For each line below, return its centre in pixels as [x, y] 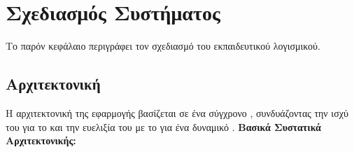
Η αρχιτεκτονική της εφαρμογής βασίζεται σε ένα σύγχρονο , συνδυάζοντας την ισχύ [177, 112]
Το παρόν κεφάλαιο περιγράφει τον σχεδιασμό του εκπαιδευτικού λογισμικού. [163, 46]
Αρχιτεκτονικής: [41, 140]
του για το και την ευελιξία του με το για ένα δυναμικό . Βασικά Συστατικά [163, 126]
